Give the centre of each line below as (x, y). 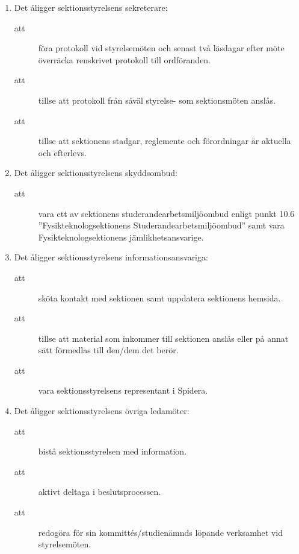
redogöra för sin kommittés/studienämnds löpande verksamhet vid (160, 532)
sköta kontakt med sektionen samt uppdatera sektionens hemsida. (159, 297)
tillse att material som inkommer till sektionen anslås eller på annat (163, 338)
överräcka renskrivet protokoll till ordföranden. (125, 59)
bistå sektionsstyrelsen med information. (113, 451)
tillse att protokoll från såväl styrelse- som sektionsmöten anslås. (157, 100)
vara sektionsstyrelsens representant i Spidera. (123, 390)
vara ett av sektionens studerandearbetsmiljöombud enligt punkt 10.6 (166, 213)
